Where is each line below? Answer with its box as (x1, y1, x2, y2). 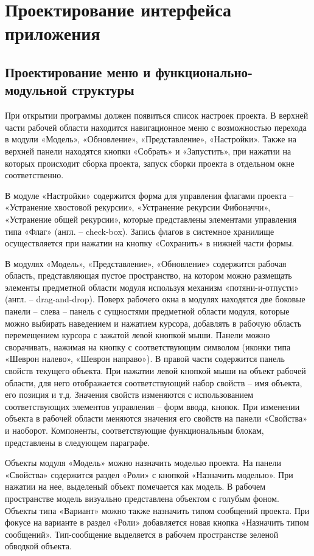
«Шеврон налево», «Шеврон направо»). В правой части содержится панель (5, 352, 285, 365)
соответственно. (5, 169, 64, 181)
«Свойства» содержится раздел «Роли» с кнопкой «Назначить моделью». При (5, 468, 293, 481)
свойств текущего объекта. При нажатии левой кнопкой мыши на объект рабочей (5, 364, 306, 377)
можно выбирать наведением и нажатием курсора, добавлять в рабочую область (5, 316, 302, 329)
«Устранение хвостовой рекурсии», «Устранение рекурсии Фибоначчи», (5, 201, 271, 214)
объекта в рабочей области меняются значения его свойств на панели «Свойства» (5, 412, 307, 425)
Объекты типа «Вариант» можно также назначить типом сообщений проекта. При (5, 504, 310, 516)
